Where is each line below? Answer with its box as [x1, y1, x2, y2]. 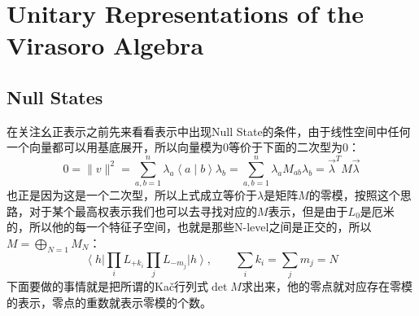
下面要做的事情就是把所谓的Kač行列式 [7, 277, 209, 294]
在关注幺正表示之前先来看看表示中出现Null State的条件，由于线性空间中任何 [7, 122, 411, 139]
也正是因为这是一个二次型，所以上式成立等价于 [7, 187, 257, 204]
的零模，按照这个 [308, 187, 400, 204]
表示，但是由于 [268, 202, 348, 219]
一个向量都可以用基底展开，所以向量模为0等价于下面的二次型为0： [7, 138, 360, 156]
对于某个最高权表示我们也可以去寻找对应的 [28, 202, 257, 219]
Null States [7, 84, 103, 109]
